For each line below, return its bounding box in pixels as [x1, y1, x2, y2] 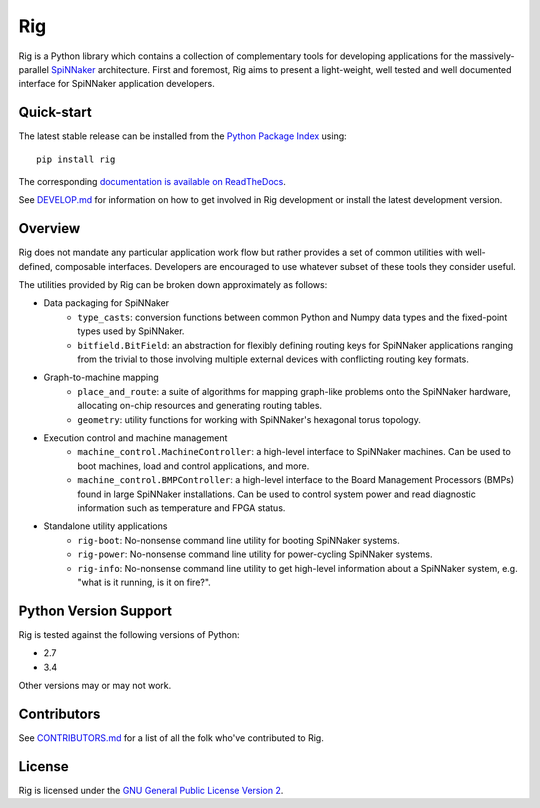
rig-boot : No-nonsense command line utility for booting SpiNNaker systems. [77, 534, 400, 546]
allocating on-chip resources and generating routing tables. [77, 400, 323, 412]
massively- [469, 50, 515, 62]
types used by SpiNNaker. [77, 325, 185, 337]
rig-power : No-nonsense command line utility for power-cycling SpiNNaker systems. [77, 548, 433, 560]
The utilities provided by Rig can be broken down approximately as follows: [18, 279, 328, 291]
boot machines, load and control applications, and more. [77, 460, 310, 472]
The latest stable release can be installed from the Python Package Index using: [18, 130, 347, 142]
